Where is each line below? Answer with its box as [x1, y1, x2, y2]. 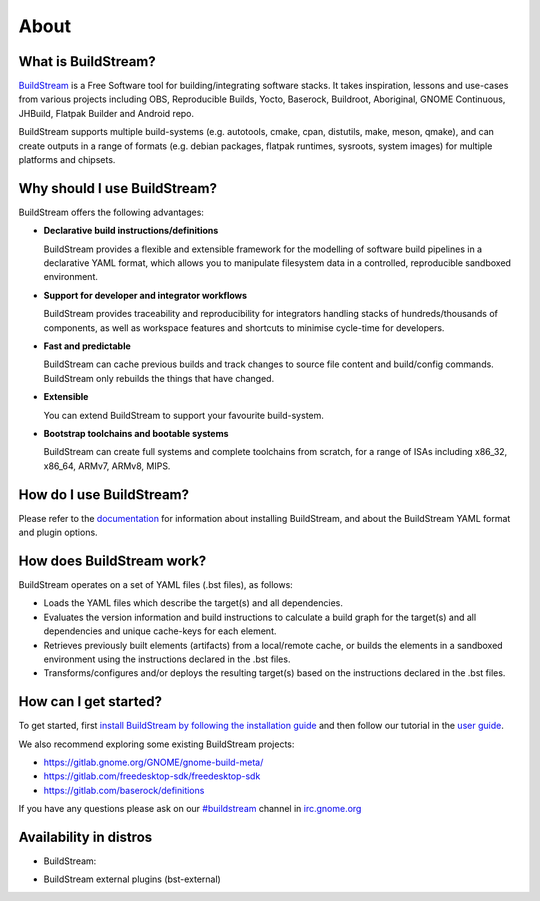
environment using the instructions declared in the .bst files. [43, 653, 291, 665]
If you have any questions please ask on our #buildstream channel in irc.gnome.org [18, 803, 362, 815]
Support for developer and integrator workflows [43, 289, 248, 301]
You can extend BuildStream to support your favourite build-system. [43, 409, 325, 421]
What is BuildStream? [18, 53, 157, 70]
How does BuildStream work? [18, 552, 207, 569]
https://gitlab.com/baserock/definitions [43, 784, 205, 796]
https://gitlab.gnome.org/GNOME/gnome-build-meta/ [43, 756, 264, 769]
